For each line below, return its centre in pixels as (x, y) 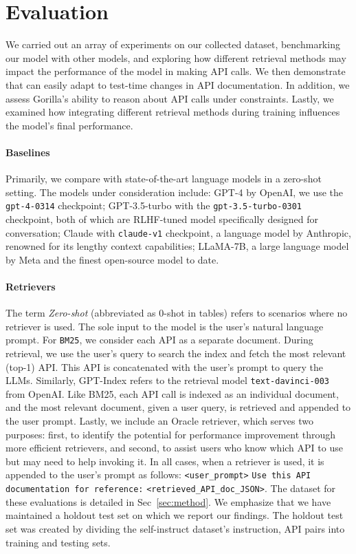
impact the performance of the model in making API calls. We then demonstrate (176, 71)
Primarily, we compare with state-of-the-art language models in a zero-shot (164, 179)
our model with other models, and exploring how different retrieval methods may (176, 57)
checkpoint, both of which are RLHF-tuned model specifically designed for (162, 219)
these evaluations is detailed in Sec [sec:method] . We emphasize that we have (168, 501)
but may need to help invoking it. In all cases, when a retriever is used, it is (165, 461)
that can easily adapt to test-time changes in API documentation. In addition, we (178, 84)
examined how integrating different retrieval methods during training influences (173, 112)
